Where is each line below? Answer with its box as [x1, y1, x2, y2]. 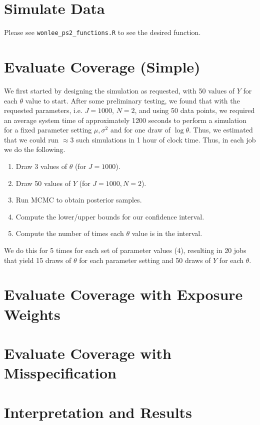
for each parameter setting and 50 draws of [79, 254, 211, 265]
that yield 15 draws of [4, 254, 71, 265]
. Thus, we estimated [189, 124, 253, 135]
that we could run [4, 134, 59, 144]
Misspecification [4, 362, 117, 383]
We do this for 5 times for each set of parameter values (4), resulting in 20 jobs [4, 245, 246, 255]
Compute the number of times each [15, 228, 124, 238]
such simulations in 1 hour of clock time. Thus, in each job [76, 134, 256, 144]
